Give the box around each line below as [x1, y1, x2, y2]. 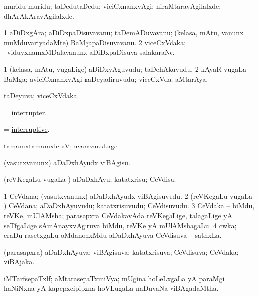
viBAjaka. [4, 256, 35, 267]
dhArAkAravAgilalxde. [4, 10, 74, 21]
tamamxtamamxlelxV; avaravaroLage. [4, 140, 120, 150]
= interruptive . [4, 124, 50, 134]
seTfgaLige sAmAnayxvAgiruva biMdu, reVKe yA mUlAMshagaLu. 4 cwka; [4, 220, 237, 230]
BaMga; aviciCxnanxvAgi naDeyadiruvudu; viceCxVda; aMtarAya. [4, 73, 208, 84]
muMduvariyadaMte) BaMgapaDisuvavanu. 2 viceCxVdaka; [4, 37, 186, 47]
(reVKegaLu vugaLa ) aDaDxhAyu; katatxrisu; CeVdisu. [4, 174, 176, 184]
